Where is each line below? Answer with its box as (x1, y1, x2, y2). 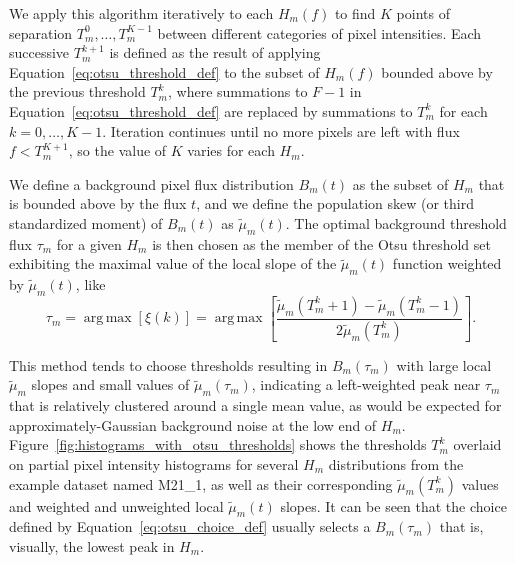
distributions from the (328, 453, 464, 474)
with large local (396, 354, 492, 375)
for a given (56, 233, 122, 254)
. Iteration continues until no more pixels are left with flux (102, 120, 460, 141)
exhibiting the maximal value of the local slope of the (9, 253, 337, 274)
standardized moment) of (9, 212, 163, 233)
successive (9, 42, 70, 63)
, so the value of (68, 140, 167, 161)
